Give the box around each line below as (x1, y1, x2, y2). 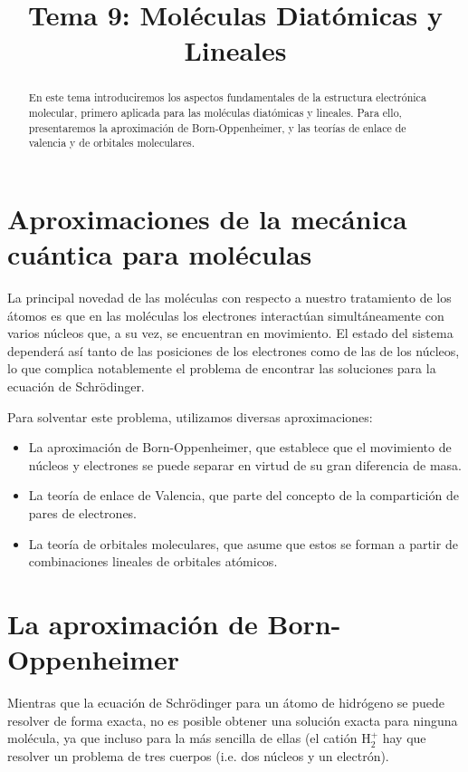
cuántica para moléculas (7, 236, 312, 273)
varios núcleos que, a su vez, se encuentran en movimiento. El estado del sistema (7, 323, 454, 343)
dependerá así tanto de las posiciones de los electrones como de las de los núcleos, (7, 341, 460, 360)
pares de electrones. (28, 504, 138, 523)
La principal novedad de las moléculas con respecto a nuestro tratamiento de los (7, 288, 452, 307)
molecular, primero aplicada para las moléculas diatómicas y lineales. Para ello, (28, 105, 402, 121)
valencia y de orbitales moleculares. (28, 135, 195, 150)
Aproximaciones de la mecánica (7, 199, 407, 236)
